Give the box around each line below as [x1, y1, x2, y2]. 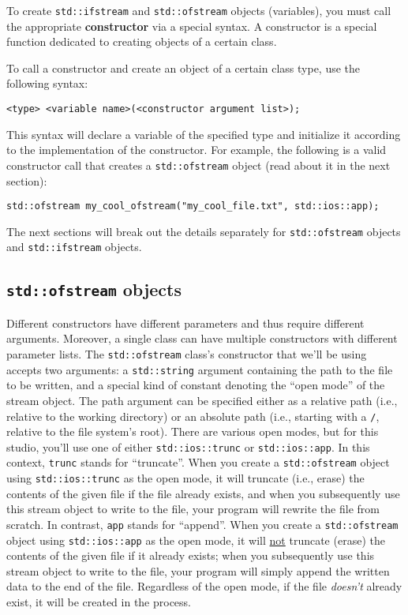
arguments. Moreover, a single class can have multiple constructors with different [6, 330, 398, 347]
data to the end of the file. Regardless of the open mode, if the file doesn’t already [6, 578, 402, 594]
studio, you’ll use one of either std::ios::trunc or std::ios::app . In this [6, 438, 370, 455]
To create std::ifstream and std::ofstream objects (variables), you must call [6, 2, 391, 18]
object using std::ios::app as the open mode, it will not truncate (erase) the [6, 531, 385, 548]
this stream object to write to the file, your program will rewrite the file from [6, 501, 380, 517]
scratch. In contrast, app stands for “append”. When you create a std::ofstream [6, 516, 399, 532]
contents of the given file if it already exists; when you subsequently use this [6, 547, 375, 564]
